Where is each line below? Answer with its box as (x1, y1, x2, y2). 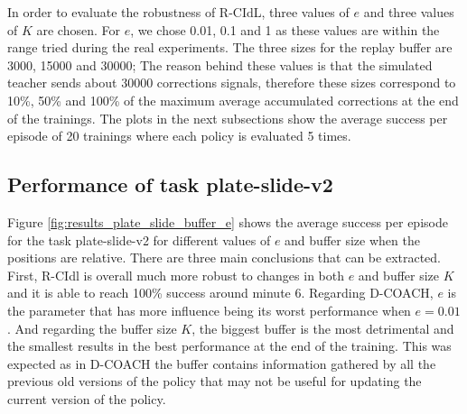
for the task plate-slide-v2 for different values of (7, 230, 271, 249)
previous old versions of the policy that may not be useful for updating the (7, 372, 422, 391)
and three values (363, 3, 454, 21)
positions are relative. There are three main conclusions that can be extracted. (7, 248, 442, 267)
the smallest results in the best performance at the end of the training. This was (7, 336, 452, 355)
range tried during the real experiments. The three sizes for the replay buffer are (7, 38, 453, 57)
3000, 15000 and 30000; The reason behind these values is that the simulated (7, 55, 433, 74)
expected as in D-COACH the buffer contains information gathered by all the (7, 354, 436, 373)
